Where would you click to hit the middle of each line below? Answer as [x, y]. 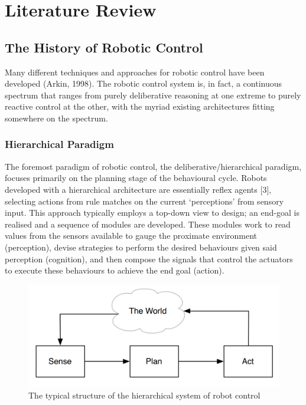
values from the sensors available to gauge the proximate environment [131, 236]
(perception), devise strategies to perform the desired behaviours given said [141, 247]
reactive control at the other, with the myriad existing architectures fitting [140, 106]
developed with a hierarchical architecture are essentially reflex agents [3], [138, 189]
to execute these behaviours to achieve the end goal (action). [115, 270]
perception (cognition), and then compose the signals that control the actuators [149, 259]
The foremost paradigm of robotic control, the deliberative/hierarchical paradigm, [153, 166]
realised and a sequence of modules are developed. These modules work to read [148, 224]
